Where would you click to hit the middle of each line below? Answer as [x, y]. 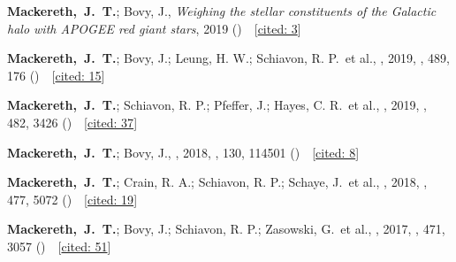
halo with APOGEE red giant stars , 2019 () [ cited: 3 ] [154, 28]
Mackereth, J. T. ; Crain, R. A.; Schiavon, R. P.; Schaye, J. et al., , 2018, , [217, 182]
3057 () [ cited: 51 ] [59, 246]
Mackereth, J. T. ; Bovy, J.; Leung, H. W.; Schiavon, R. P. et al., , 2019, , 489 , [228, 58]
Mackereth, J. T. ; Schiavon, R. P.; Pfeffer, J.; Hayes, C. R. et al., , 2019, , [217, 105]
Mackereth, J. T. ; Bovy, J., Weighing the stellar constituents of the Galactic [222, 11]
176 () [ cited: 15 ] [56, 75]
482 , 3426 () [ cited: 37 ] [72, 122]
